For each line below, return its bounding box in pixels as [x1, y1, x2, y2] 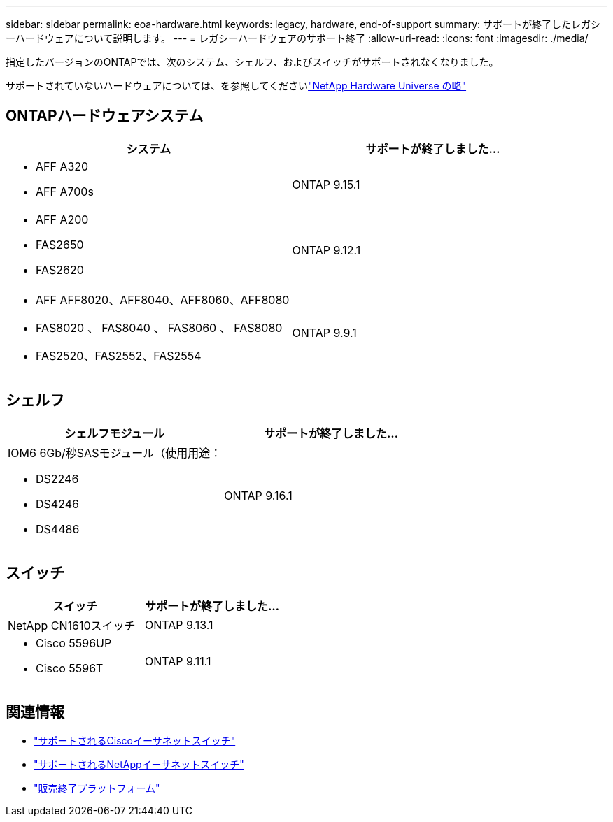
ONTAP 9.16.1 [224, 488, 293, 503]
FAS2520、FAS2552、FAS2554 [36, 348, 202, 363]
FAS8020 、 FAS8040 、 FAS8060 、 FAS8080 [36, 320, 283, 335]
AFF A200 [36, 212, 89, 226]
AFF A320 [36, 159, 89, 173]
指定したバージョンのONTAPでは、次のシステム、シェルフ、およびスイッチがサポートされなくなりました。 [6, 56, 499, 68]
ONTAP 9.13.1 [145, 617, 213, 632]
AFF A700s [36, 184, 94, 199]
